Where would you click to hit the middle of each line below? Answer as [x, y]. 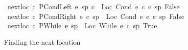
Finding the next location [42, 42]
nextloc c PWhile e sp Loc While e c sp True [82, 25]
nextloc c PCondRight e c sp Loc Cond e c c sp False [96, 16]
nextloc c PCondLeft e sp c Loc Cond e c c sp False [93, 6]
